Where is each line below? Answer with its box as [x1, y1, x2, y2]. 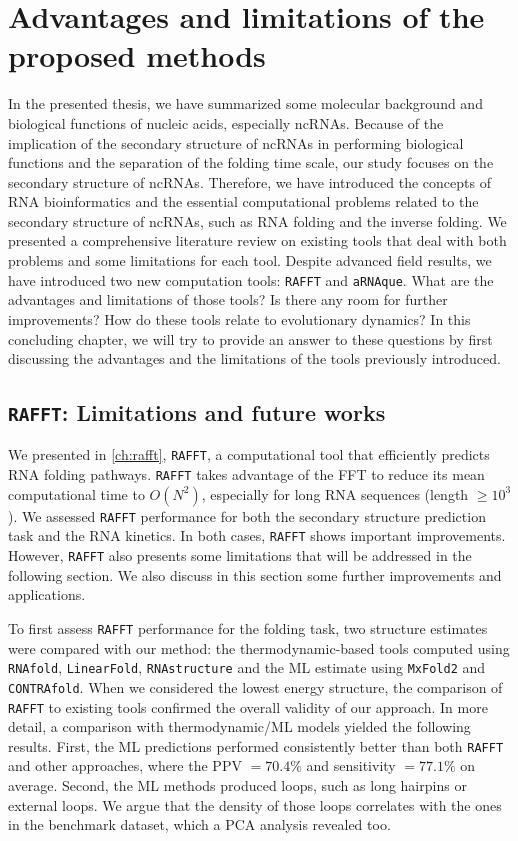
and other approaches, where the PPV [8, 755, 242, 776]
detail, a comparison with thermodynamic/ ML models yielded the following [8, 716, 471, 737]
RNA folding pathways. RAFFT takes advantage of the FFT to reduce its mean [8, 464, 485, 485]
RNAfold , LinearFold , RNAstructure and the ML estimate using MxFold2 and [8, 657, 486, 678]
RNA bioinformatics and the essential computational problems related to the [8, 191, 479, 212]
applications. [8, 584, 86, 605]
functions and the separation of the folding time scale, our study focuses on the [8, 152, 494, 173]
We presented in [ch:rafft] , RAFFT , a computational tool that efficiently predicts [8, 444, 490, 465]
